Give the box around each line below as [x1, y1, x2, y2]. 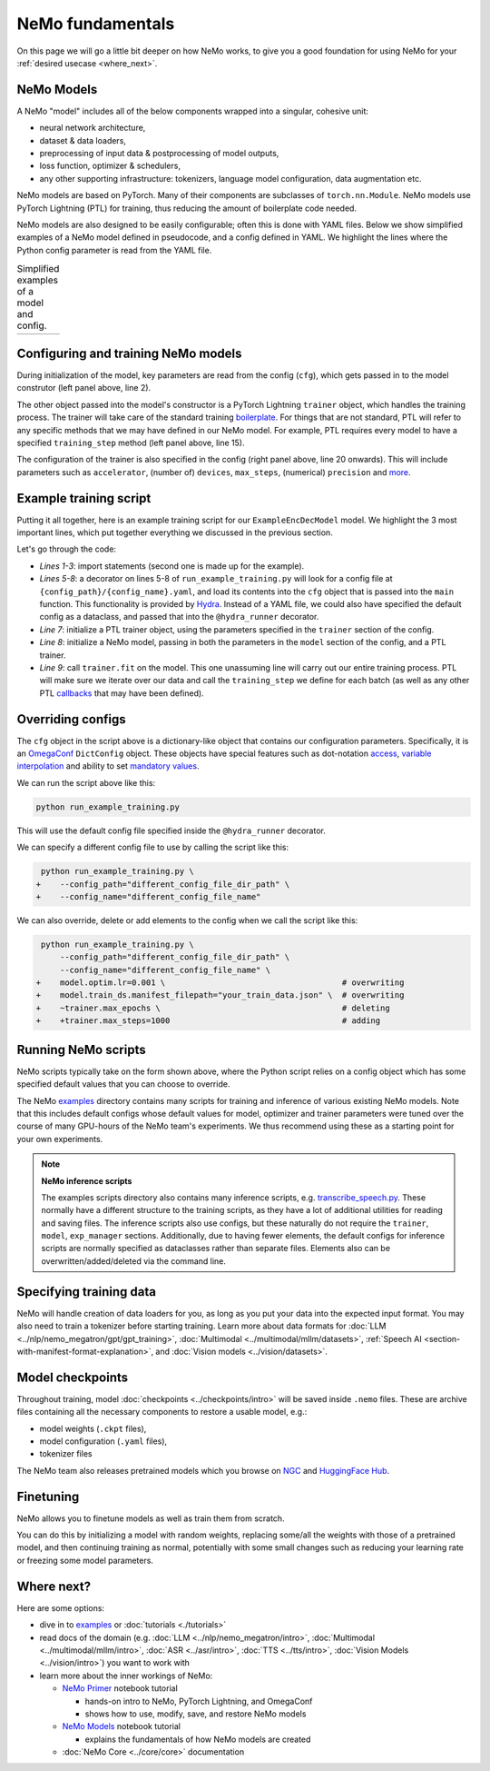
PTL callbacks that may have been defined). [39, 687, 204, 699]
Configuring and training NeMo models [16, 345, 242, 361]
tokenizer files [39, 1448, 93, 1459]
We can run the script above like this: [16, 777, 156, 788]
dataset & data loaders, [39, 134, 127, 145]
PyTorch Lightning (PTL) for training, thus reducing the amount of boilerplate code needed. [16, 203, 358, 214]
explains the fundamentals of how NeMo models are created [84, 1734, 311, 1745]
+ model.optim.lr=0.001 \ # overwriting [35, 978, 405, 988]
